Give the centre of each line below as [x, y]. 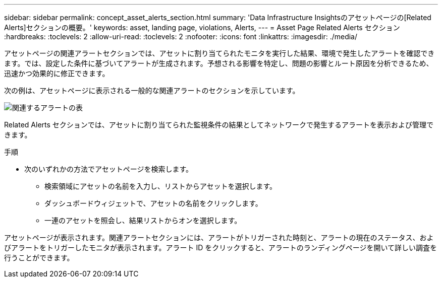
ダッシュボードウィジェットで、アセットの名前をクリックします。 [153, 203]
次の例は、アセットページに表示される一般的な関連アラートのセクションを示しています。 [152, 90]
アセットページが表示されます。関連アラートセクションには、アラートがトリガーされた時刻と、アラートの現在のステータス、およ [219, 237]
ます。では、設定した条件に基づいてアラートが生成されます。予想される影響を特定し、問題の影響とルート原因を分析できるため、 [219, 63]
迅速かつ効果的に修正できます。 [57, 73]
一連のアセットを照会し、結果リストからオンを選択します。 [143, 220]
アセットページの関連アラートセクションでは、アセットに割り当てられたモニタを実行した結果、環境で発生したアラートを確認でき [219, 53]
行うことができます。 [39, 258]
